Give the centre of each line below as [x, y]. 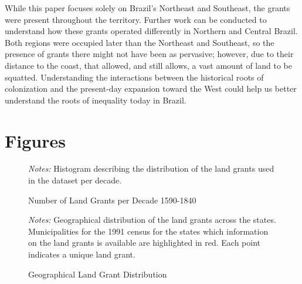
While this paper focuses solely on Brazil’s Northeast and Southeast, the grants [147, 8]
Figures [35, 140]
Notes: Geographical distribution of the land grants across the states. [152, 220]
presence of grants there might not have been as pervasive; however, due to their [149, 54]
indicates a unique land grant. [82, 254]
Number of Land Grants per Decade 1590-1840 [112, 200]
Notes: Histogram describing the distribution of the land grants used [151, 168]
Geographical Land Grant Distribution [98, 274]
